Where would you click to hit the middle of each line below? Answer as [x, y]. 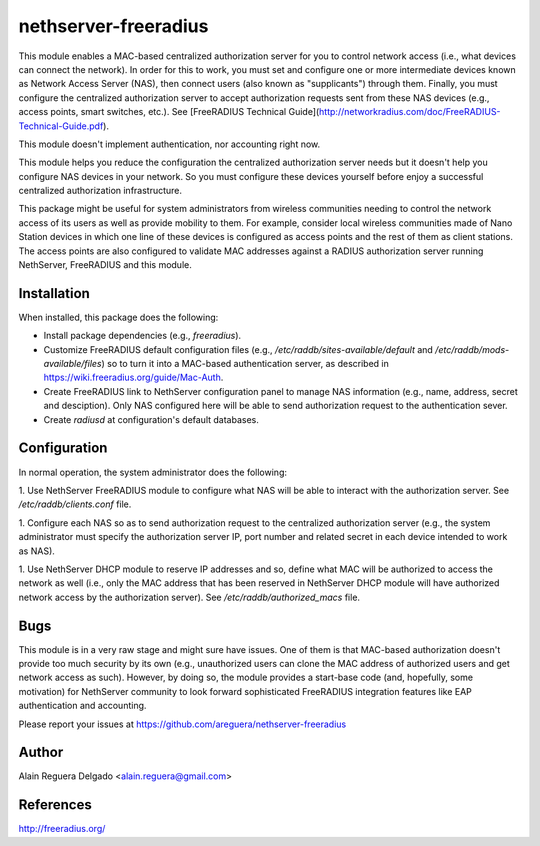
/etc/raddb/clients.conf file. [75, 504]
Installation [54, 293]
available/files [72, 364]
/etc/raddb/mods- [472, 349]
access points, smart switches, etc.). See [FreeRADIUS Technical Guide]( [169, 112]
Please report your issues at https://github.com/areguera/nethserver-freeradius [182, 724]
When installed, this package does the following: [118, 317]
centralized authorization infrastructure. [100, 191]
